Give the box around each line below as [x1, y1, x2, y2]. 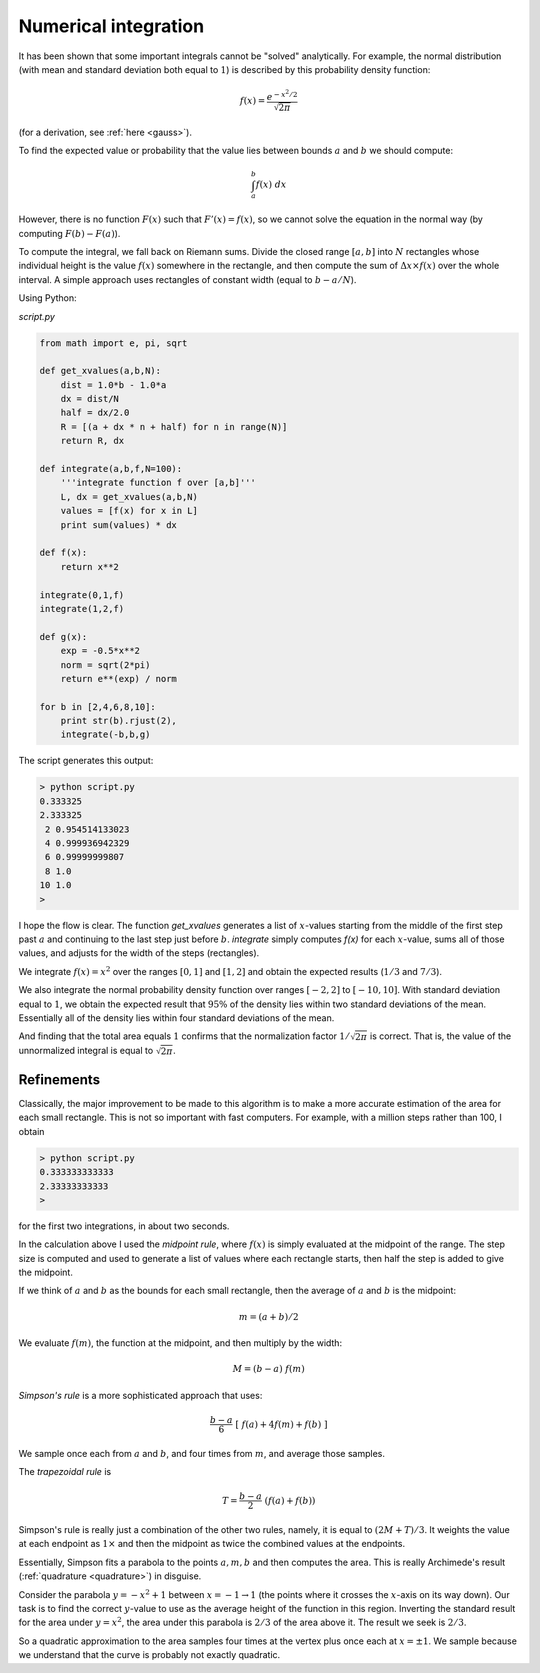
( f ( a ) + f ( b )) [264, 1495, 316, 1506]
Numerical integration [18, 15, 205, 37]
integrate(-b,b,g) [60, 729, 151, 740]
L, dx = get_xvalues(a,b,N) [60, 491, 199, 502]
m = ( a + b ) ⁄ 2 [238, 1311, 299, 1322]
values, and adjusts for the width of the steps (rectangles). [18, 947, 260, 959]
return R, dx [60, 435, 125, 447]
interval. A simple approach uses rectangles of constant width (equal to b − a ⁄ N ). [18, 273, 357, 285]
